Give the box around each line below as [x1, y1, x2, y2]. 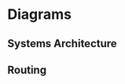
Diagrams [7, 5, 72, 24]
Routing [7, 63, 47, 76]
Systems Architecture [7, 37, 117, 50]
